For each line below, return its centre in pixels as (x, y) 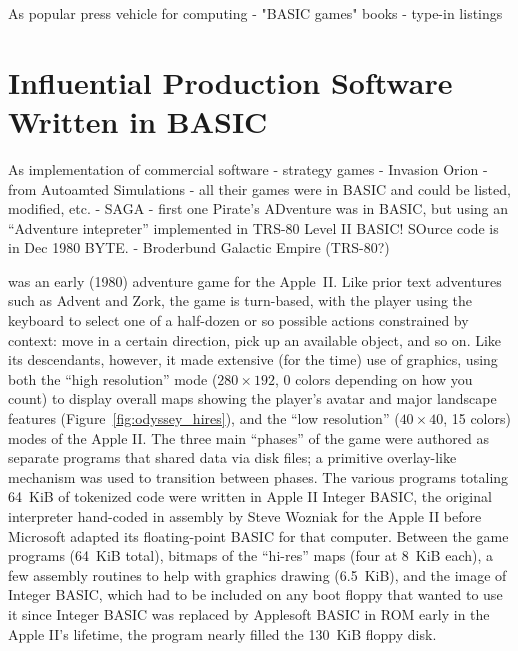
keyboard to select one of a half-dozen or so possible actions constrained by (238, 320)
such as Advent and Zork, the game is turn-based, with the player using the (240, 300)
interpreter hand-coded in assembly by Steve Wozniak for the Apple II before (245, 516)
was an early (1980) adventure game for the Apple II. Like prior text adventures (255, 280)
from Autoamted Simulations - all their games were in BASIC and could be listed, (259, 188)
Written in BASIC (138, 120)
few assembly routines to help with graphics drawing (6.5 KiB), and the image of (257, 574)
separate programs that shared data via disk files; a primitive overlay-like (232, 457)
